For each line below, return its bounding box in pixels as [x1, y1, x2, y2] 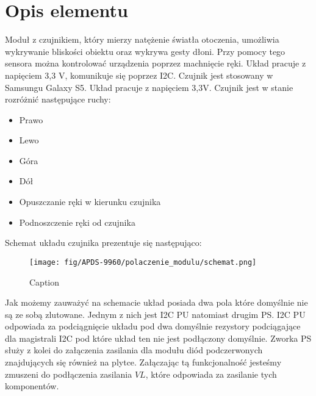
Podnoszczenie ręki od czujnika [19, 215, 135, 228]
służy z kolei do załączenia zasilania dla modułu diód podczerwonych [5, 344, 263, 356]
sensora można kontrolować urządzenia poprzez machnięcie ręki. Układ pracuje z [5, 57, 306, 70]
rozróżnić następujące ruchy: [5, 93, 111, 106]
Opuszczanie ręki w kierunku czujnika [19, 195, 161, 208]
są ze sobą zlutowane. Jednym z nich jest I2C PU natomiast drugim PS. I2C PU [5, 308, 306, 320]
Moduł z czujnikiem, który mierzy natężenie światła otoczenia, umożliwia [5, 33, 279, 46]
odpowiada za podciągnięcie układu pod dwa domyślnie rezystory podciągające [5, 320, 301, 333]
